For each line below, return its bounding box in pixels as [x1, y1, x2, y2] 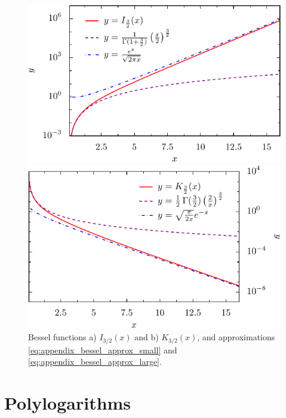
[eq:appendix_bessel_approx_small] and [28, 343, 177, 356]
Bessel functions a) [28, 331, 97, 343]
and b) [134, 331, 159, 343]
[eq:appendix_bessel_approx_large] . [28, 355, 162, 368]
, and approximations [197, 331, 275, 343]
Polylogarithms [4, 390, 131, 415]
